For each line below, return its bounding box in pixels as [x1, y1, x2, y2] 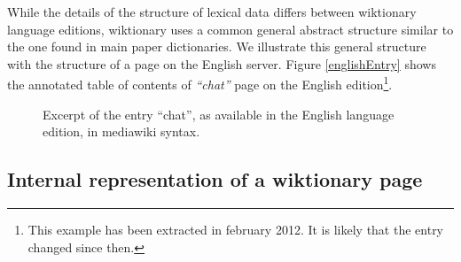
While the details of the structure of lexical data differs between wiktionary [7, 3, 417, 20]
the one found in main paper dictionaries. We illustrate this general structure [7, 37, 426, 56]
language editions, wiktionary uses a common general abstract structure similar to [7, 19, 454, 38]
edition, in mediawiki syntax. [43, 122, 200, 141]
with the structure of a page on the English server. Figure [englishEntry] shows [7, 54, 436, 73]
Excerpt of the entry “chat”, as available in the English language [43, 104, 395, 123]
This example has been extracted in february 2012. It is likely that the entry [27, 220, 444, 239]
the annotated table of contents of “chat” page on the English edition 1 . [7, 73, 393, 94]
